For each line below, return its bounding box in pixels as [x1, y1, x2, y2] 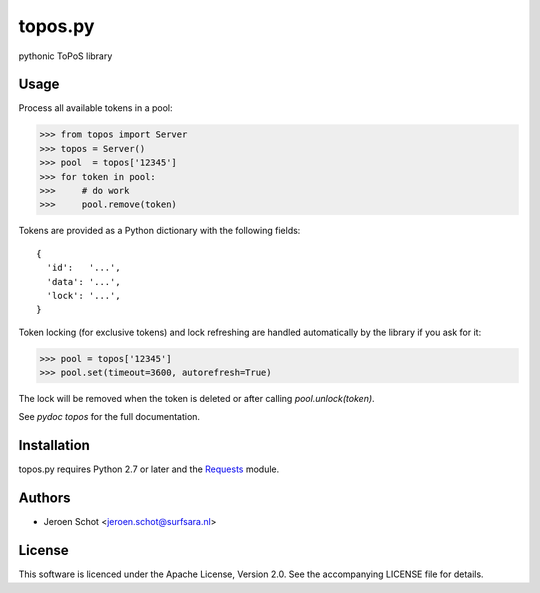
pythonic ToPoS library [18, 50, 113, 62]
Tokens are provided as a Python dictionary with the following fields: [18, 225, 301, 237]
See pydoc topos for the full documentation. [18, 411, 200, 423]
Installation [18, 437, 90, 454]
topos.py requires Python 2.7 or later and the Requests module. [18, 463, 280, 475]
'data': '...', [46, 276, 121, 287]
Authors [18, 490, 71, 507]
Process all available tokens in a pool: [18, 102, 174, 114]
